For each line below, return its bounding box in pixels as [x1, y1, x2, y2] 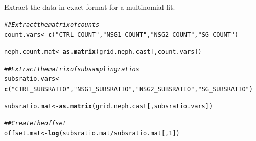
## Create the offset [4, 120, 66, 127]
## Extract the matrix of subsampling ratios [4, 65, 139, 73]
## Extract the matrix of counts [4, 21, 100, 29]
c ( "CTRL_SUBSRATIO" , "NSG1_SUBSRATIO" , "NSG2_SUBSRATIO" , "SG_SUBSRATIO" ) [4, 85, 253, 93]
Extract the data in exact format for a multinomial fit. [4, 2, 175, 12]
